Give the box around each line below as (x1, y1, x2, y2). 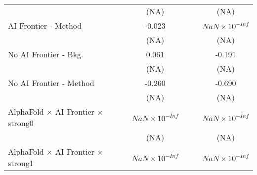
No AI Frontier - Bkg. (8, 48, 84, 60)
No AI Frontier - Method (8, 77, 94, 88)
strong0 (8, 117, 34, 129)
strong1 (8, 157, 34, 169)
